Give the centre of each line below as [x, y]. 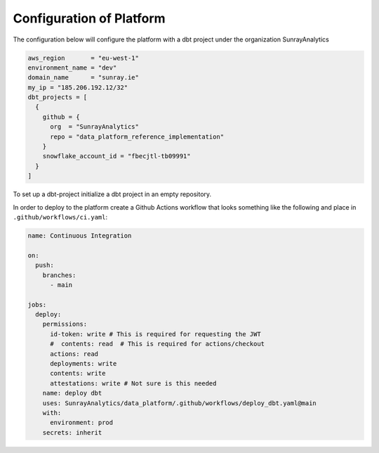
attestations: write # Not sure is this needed [133, 383]
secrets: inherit [72, 432]
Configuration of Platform [89, 18]
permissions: [65, 324]
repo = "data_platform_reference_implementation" [137, 136]
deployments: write [84, 364]
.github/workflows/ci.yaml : [60, 217]
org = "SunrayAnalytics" [95, 127]
